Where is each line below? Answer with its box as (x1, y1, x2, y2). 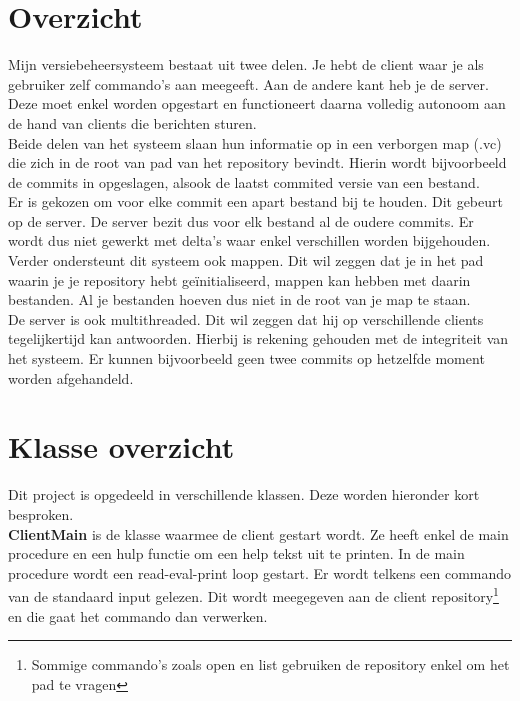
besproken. (8, 503, 74, 524)
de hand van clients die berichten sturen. (8, 112, 257, 133)
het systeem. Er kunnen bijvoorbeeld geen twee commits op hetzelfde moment (8, 348, 485, 369)
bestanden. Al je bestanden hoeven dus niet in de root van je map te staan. (8, 289, 471, 310)
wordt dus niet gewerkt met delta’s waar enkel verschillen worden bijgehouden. (8, 230, 491, 251)
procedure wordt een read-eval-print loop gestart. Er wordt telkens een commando (8, 562, 512, 583)
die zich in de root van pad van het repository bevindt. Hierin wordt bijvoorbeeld (8, 152, 507, 173)
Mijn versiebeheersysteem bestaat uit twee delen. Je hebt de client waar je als (8, 54, 484, 75)
